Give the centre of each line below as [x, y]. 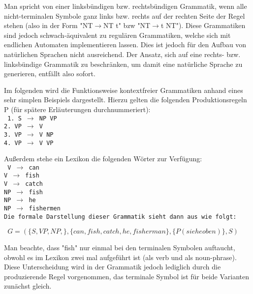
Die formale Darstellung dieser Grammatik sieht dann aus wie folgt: [120, 217]
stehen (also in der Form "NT [48, 25]
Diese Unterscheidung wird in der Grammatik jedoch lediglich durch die [112, 267]
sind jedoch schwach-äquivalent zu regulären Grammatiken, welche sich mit [117, 35]
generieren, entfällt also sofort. [50, 73]
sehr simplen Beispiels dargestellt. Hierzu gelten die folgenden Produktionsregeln [126, 100]
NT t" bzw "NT [127, 25]
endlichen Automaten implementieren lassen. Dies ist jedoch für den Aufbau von [125, 44]
